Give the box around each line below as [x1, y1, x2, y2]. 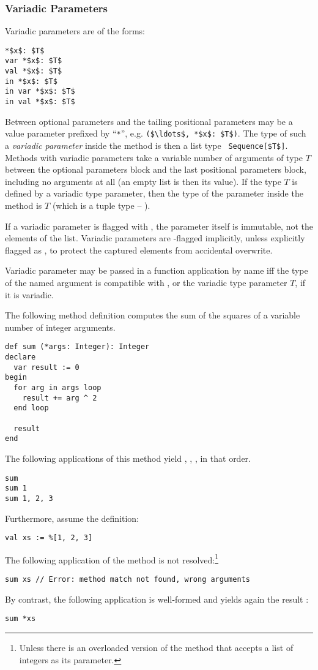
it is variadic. [5, 288, 54, 301]
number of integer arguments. [5, 320, 116, 333]
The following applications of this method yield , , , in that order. [5, 451, 251, 464]
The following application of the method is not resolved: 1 [5, 551, 219, 566]
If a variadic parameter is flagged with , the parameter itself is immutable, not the [5, 219, 314, 232]
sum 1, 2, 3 [5, 494, 53, 503]
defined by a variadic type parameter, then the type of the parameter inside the [5, 187, 303, 200]
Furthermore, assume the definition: [5, 511, 139, 524]
